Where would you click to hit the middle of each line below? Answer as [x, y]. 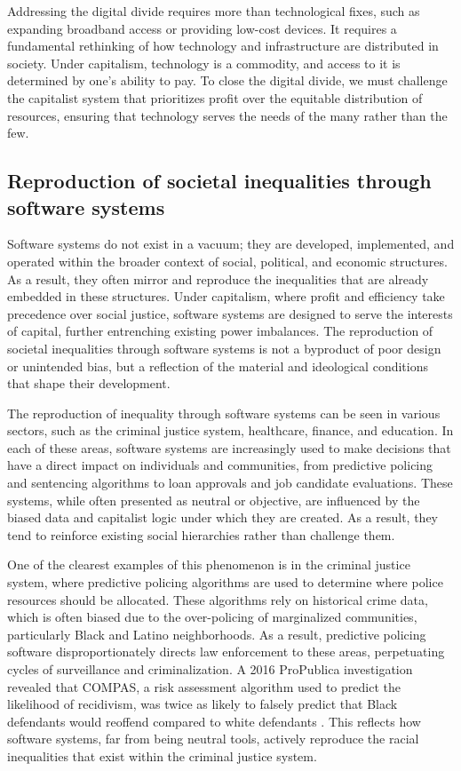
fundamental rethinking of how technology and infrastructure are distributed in [223, 46]
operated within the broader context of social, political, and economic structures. [227, 261]
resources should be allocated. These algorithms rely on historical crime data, [218, 599]
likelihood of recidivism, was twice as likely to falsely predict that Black [203, 704]
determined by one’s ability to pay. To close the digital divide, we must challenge [227, 80]
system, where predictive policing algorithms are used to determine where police [225, 582]
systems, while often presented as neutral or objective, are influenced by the [214, 500]
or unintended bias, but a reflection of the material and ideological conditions [218, 366]
